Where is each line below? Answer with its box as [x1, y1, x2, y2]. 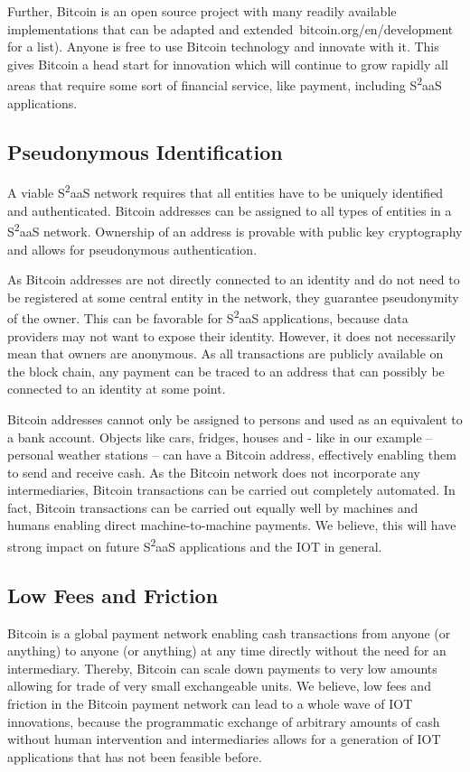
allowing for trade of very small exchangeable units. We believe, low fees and [7, 676, 431, 695]
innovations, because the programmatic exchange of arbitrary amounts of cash [7, 712, 440, 730]
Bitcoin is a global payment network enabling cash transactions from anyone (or [7, 623, 451, 642]
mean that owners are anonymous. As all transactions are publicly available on [7, 344, 444, 363]
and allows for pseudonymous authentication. [7, 239, 258, 258]
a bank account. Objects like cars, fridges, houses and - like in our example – [7, 427, 433, 446]
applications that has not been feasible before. [7, 747, 262, 766]
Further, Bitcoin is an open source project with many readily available [7, 2, 397, 20]
